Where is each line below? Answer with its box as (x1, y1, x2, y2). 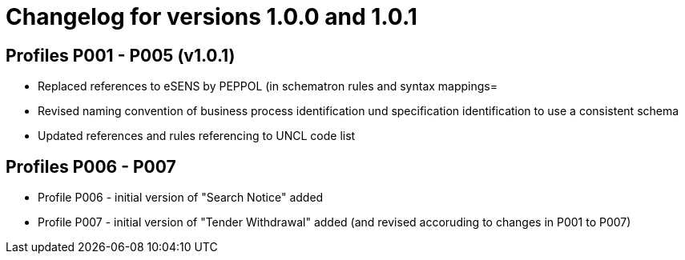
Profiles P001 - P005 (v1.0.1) (6, 45, 236, 66)
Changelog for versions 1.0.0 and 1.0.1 (6, 3, 417, 30)
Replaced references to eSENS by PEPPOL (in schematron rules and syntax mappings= (38, 79, 498, 94)
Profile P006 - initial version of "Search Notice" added (38, 190, 324, 205)
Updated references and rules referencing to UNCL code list (38, 129, 356, 143)
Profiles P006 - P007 (6, 156, 176, 177)
